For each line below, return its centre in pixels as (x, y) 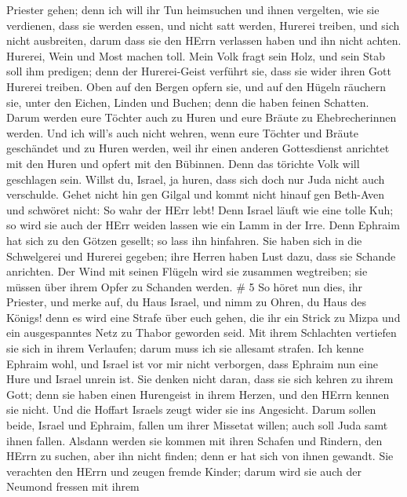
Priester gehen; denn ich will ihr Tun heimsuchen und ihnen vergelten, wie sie (193, 9)
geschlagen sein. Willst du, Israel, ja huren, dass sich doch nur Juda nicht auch (196, 179)
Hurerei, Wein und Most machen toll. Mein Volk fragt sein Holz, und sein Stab (196, 55)
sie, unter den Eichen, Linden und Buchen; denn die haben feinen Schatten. (188, 102)
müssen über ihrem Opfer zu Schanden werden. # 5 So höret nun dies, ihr (184, 286)
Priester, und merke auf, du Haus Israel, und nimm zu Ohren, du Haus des (186, 302)
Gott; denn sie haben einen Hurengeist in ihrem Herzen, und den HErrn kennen (198, 394)
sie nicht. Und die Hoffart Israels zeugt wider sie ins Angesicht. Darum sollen (191, 409)
